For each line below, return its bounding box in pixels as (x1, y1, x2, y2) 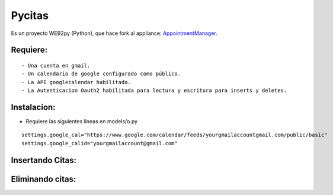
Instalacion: (11, 102, 56, 112)
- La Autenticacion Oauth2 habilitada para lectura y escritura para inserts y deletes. (21, 87, 287, 94)
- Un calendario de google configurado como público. (21, 71, 181, 77)
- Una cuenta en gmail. (21, 62, 91, 69)
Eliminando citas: (11, 174, 76, 184)
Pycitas (11, 9, 49, 22)
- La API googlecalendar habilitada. (21, 79, 132, 85)
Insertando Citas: (11, 155, 77, 165)
